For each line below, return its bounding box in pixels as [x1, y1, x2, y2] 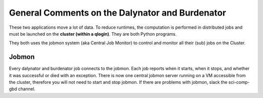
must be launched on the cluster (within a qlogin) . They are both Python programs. [9, 31, 177, 37]
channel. [18, 86, 36, 92]
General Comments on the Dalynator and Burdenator [9, 7, 226, 18]
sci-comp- [228, 79, 250, 85]
